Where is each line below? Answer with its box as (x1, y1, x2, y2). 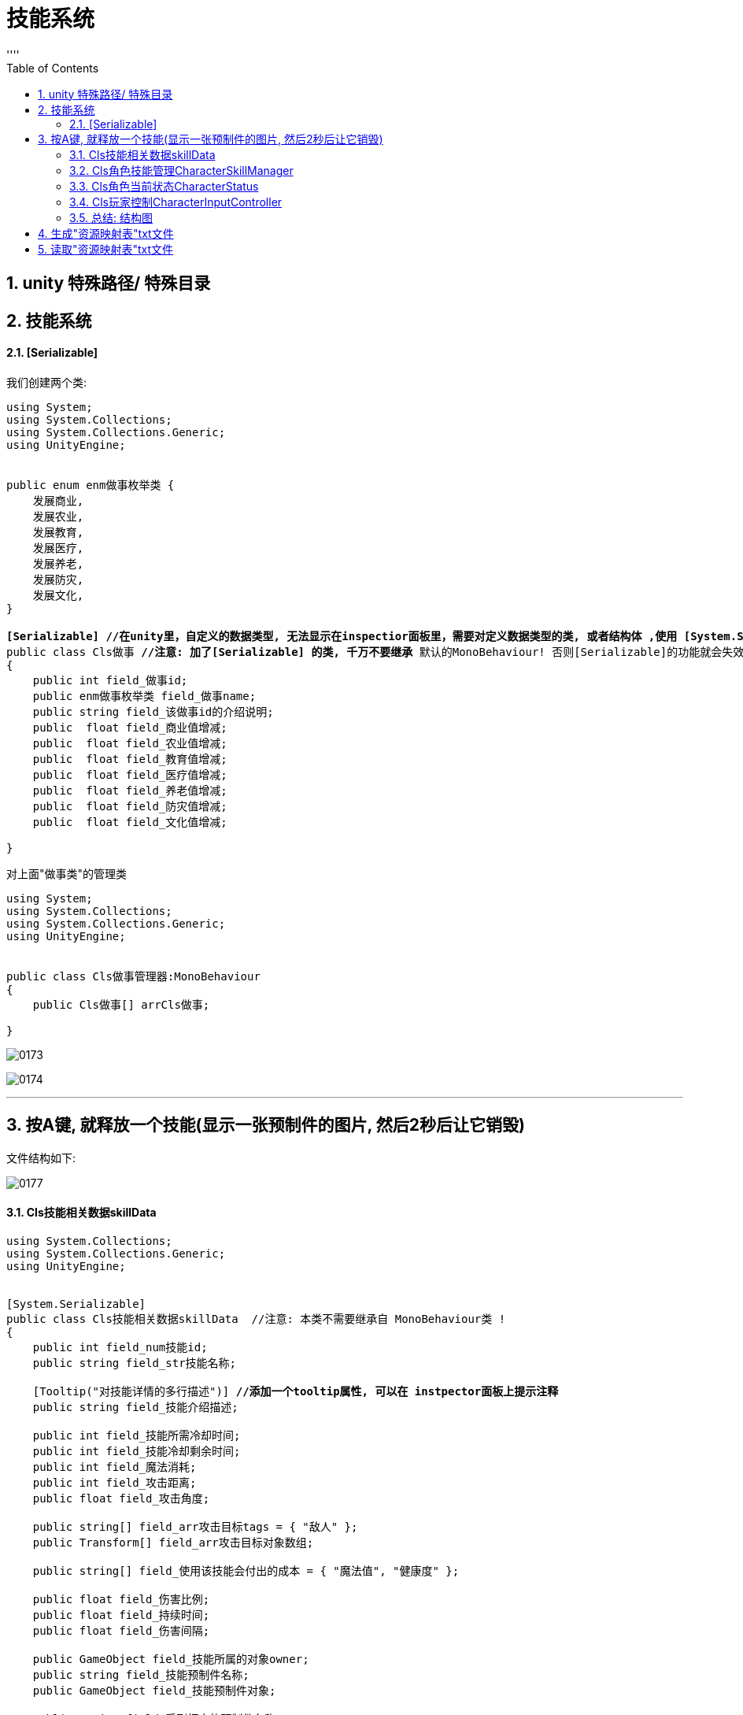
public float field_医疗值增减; (32, 768, 227, 781)
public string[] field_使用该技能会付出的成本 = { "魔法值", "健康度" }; (32, 1564, 460, 1577)
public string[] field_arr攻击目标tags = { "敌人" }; (32, 1520, 358, 1533)
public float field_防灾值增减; (32, 799, 227, 813)
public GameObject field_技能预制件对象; (32, 1684, 276, 1697)
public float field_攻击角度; (32, 1491, 210, 1505)
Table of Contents (6, 61, 99, 75)
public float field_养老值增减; (32, 783, 227, 797)
